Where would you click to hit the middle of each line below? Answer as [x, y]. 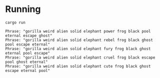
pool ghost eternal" [27, 62]
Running [23, 9]
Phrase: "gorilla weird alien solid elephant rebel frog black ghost [79, 40]
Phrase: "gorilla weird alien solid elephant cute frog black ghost [78, 66]
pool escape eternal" [28, 44]
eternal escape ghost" [29, 35]
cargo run [15, 22]
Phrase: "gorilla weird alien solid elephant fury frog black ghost [78, 48]
